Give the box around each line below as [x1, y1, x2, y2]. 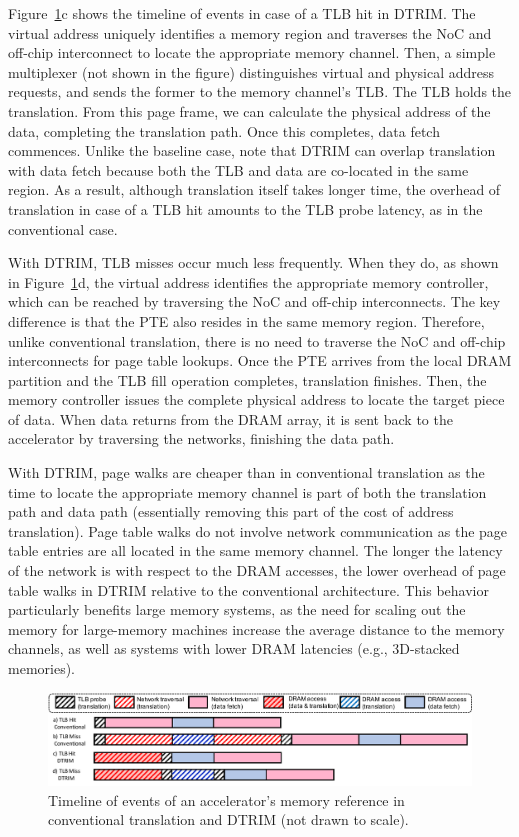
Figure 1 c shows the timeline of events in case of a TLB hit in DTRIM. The [8, 3, 476, 23]
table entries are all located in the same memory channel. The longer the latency [8, 540, 503, 561]
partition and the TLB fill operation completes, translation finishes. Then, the [8, 369, 487, 390]
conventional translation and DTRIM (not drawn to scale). [48, 809, 409, 830]
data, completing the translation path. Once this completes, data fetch [8, 120, 440, 141]
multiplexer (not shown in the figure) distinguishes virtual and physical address [8, 61, 495, 82]
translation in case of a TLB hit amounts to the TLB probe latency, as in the [8, 198, 483, 219]
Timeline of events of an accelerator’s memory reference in [48, 789, 405, 810]
